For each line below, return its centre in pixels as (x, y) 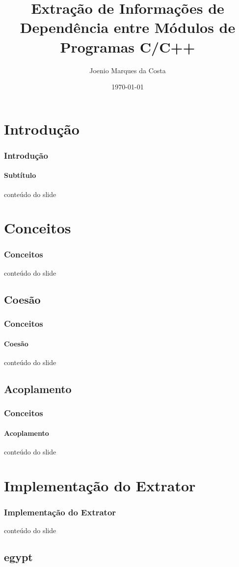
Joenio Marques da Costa (128, 70)
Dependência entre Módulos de (128, 27)
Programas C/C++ (128, 46)
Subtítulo (20, 175)
